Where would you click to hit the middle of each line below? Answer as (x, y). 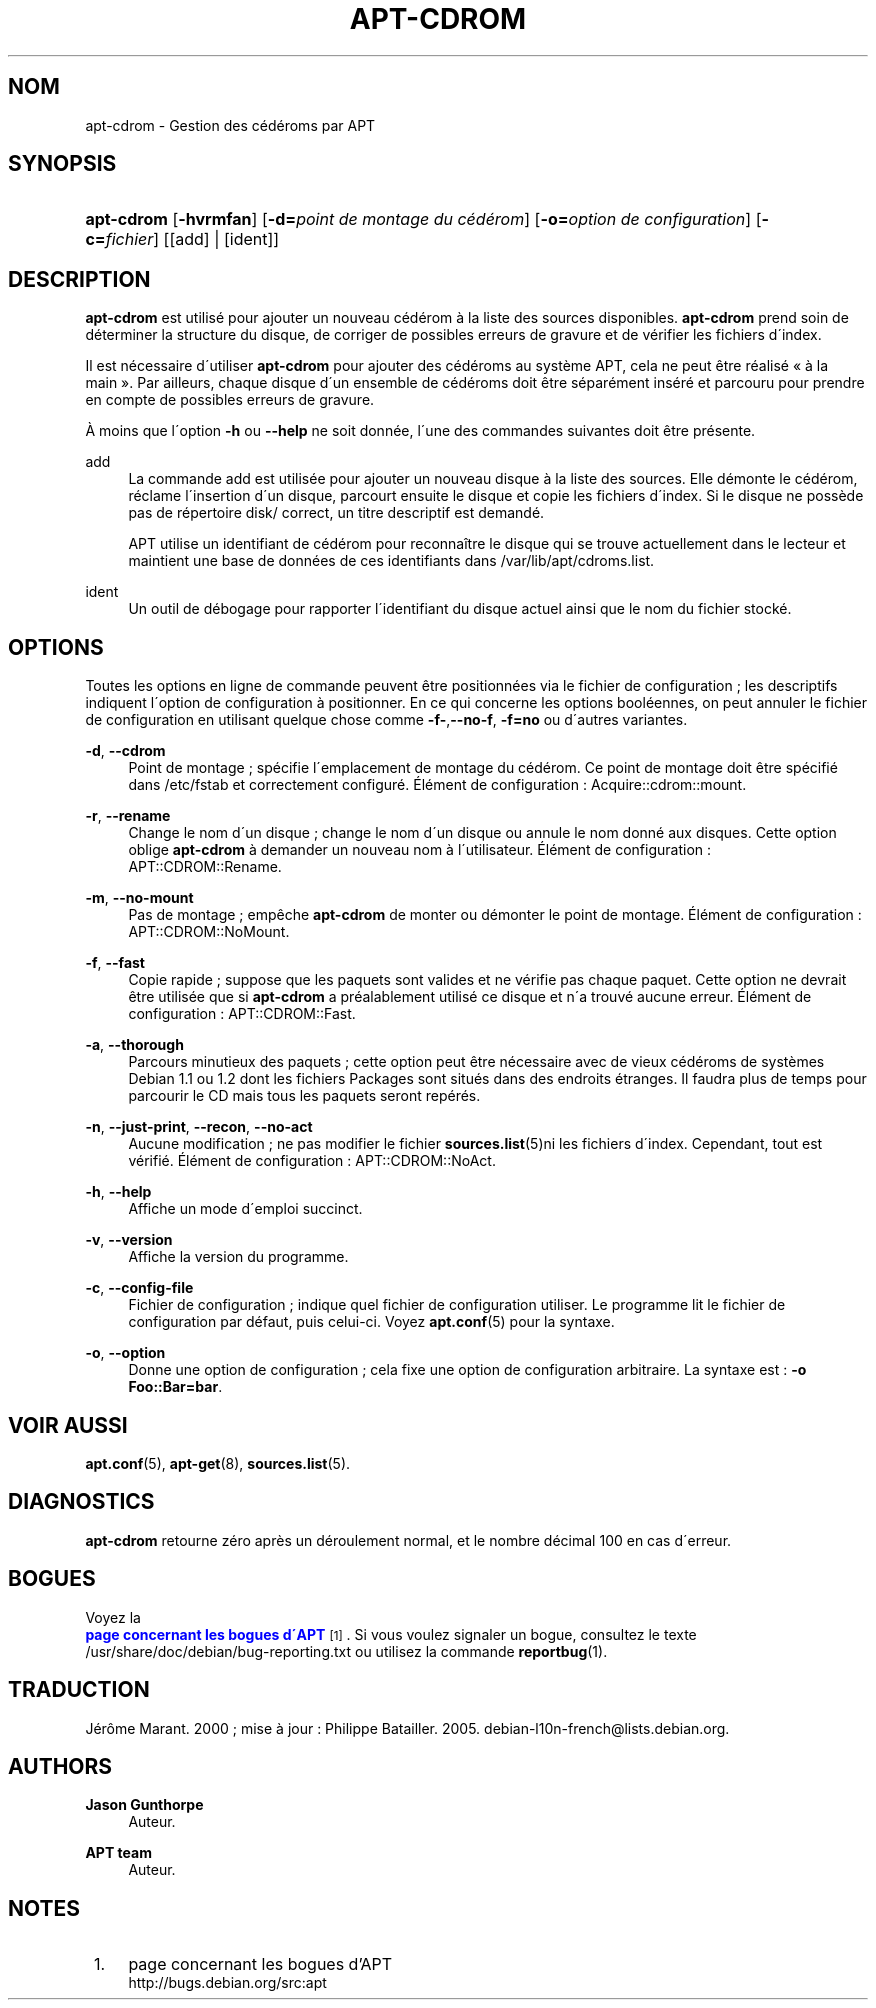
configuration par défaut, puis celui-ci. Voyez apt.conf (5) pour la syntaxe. (371, 1322)
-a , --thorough (134, 1045)
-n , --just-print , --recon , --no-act (199, 1127)
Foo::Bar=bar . (175, 1387)
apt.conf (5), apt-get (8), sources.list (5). (218, 1463)
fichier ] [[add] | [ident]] (192, 239)
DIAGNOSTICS (81, 1502)
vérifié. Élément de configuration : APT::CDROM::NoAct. (312, 1161)
